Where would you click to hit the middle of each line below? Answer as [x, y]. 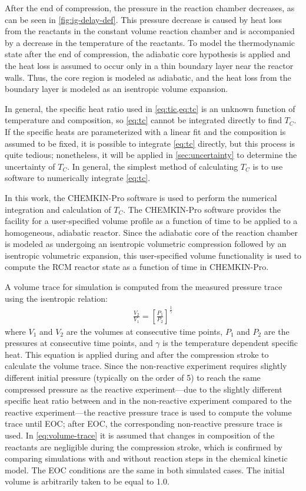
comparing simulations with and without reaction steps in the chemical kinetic [146, 458]
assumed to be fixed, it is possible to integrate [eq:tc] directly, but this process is [150, 143]
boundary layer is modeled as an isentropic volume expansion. [117, 89]
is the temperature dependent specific [230, 343]
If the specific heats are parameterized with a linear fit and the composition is [145, 131]
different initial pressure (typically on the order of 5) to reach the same [133, 378]
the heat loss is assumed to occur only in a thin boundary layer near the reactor [149, 65]
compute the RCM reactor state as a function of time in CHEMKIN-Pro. [137, 267]
